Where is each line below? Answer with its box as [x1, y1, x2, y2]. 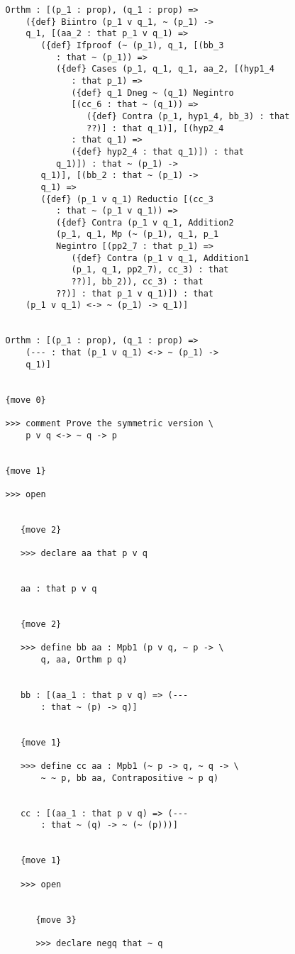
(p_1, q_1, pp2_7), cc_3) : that [71, 265, 229, 275]
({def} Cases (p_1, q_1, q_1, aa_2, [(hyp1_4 [56, 64, 274, 74]
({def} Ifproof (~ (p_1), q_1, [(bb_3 [40, 40, 224, 50]
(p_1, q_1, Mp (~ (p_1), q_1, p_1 [56, 229, 219, 240]
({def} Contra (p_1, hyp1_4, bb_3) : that [87, 111, 290, 121]
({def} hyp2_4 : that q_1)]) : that [71, 146, 244, 157]
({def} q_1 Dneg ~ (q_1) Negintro [71, 87, 234, 98]
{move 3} [35, 914, 77, 925]
